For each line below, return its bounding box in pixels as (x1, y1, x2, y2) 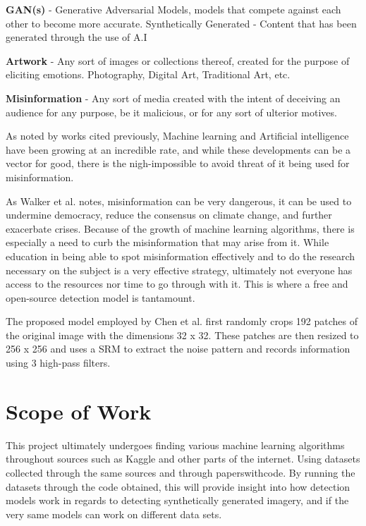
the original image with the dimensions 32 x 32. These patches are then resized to (6, 327, 359, 342)
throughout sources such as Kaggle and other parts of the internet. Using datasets (6, 451, 360, 466)
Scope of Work (6, 396, 152, 425)
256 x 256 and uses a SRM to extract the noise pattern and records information (6, 341, 350, 356)
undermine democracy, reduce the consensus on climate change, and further (6, 207, 332, 222)
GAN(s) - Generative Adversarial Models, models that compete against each (6, 2, 341, 16)
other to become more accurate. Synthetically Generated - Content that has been (6, 16, 357, 30)
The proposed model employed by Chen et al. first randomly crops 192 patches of (6, 314, 358, 329)
